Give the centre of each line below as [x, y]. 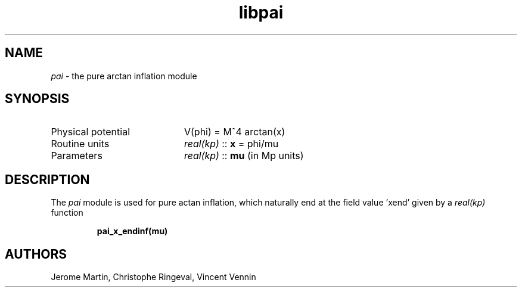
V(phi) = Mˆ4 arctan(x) [234, 132]
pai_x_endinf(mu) [132, 231]
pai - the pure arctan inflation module [124, 76]
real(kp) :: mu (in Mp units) [244, 156]
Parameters [77, 156]
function [67, 213]
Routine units [80, 144]
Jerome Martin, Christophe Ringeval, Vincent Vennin [153, 277]
